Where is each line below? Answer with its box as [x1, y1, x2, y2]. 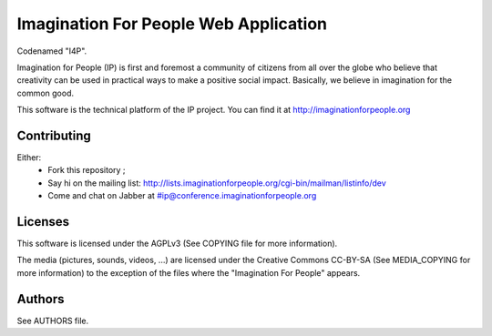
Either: [16, 152, 42, 163]
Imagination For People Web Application [16, 14, 328, 34]
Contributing [16, 127, 91, 143]
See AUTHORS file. [16, 315, 89, 326]
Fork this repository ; [47, 165, 127, 176]
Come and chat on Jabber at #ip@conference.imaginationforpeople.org [47, 190, 317, 201]
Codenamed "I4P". [16, 46, 87, 56]
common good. [16, 87, 75, 98]
